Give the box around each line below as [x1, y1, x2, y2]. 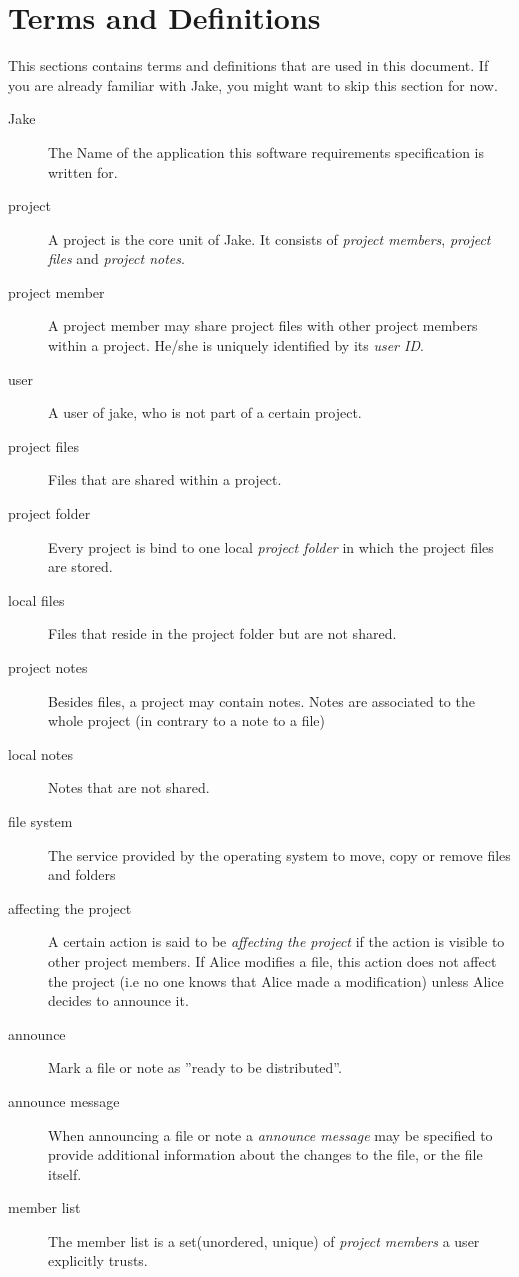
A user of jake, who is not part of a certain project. [48, 402, 362, 423]
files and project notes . [48, 248, 185, 269]
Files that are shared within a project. [48, 469, 282, 490]
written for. [48, 161, 118, 182]
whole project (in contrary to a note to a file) [48, 710, 326, 731]
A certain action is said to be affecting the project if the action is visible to [48, 931, 505, 952]
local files [8, 589, 65, 610]
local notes [8, 743, 74, 764]
